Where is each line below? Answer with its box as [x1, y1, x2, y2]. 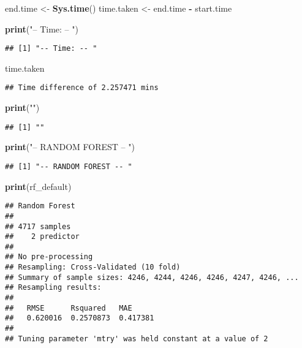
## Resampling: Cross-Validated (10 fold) [5, 263, 181, 272]
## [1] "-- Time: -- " [5, 44, 97, 53]
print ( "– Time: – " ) [5, 22, 78, 35]
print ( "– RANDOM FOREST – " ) [5, 140, 135, 153]
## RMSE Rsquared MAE [5, 303, 132, 312]
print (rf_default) [5, 180, 72, 192]
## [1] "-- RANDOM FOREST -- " [5, 162, 132, 171]
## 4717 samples [5, 222, 71, 231]
